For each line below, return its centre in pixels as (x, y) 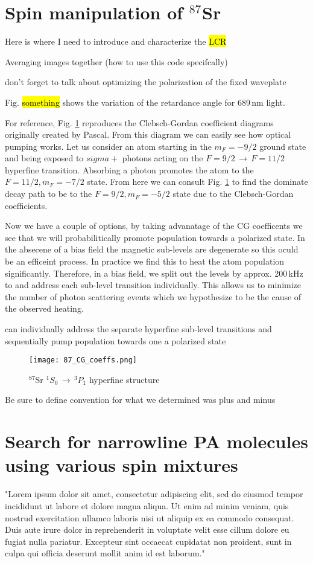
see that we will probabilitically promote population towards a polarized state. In (155, 237)
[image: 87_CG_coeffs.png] (83, 360)
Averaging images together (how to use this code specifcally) (116, 61)
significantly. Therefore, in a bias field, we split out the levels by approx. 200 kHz (154, 273)
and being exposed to (44, 158)
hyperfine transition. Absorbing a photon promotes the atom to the (129, 169)
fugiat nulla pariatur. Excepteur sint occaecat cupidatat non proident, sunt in (148, 541)
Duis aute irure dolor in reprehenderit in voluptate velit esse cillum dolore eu (147, 529)
